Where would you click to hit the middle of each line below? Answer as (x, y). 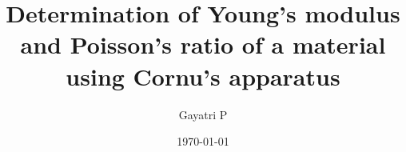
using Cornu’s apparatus (203, 76)
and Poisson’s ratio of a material (203, 44)
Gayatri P (203, 114)
